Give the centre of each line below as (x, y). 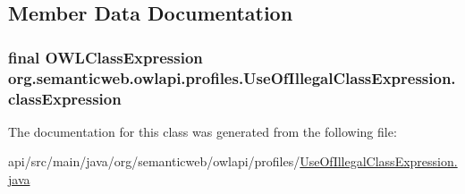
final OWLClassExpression (106, 57)
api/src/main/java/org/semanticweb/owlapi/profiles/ (154, 161)
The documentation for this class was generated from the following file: (203, 131)
